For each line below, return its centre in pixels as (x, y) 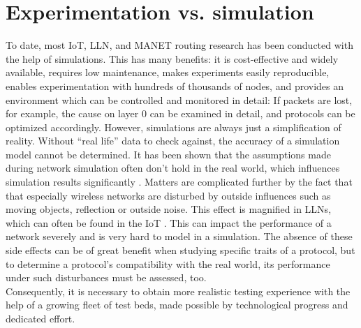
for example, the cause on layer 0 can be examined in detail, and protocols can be (180, 113)
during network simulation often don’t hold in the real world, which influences (173, 168)
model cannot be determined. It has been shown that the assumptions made (168, 154)
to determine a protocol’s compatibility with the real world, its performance (168, 263)
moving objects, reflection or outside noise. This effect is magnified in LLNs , (169, 209)
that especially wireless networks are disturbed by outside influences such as (168, 195)
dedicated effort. (40, 318)
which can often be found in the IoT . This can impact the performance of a (169, 222)
